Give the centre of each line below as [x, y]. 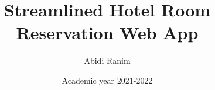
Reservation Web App [107, 32]
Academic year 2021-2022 [107, 80]
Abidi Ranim [107, 60]
